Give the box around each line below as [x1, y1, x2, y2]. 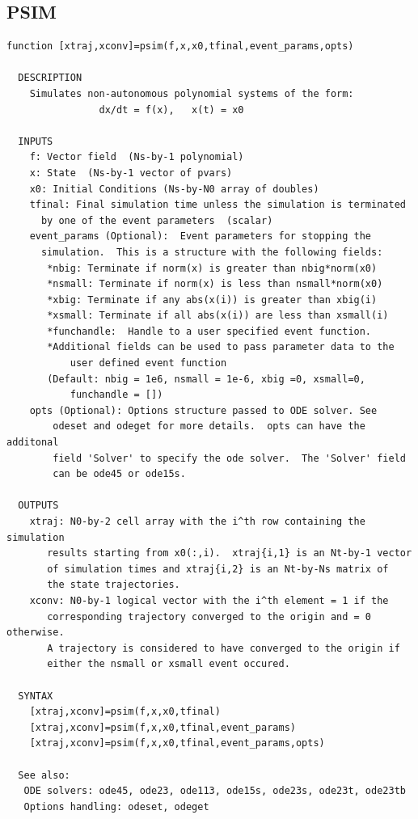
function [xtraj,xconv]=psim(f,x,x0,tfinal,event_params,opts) [6, 40, 354, 53]
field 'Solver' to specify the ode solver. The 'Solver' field [53, 452, 406, 464]
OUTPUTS [18, 500, 59, 512]
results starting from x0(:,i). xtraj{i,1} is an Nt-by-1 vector [47, 547, 412, 559]
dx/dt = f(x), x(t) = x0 [99, 103, 244, 116]
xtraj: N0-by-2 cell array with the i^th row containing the [29, 516, 365, 528]
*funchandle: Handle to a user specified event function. [47, 325, 372, 337]
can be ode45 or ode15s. [53, 468, 186, 480]
